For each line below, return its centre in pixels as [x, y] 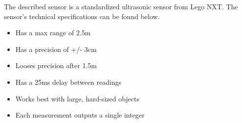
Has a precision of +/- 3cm [56, 49]
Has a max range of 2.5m [53, 33]
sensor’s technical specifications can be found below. [82, 16]
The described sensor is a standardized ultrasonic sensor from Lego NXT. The [121, 6]
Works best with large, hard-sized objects [77, 98]
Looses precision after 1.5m [56, 65]
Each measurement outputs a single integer [80, 115]
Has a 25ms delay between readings [68, 82]
